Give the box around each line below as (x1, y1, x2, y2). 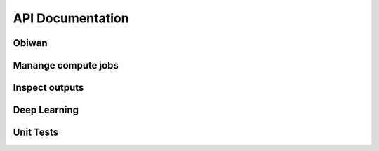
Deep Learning (13, 104, 79, 116)
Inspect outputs (13, 82, 84, 94)
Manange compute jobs (13, 59, 119, 71)
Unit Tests (13, 127, 59, 138)
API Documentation (13, 10, 129, 26)
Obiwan (13, 37, 48, 49)
